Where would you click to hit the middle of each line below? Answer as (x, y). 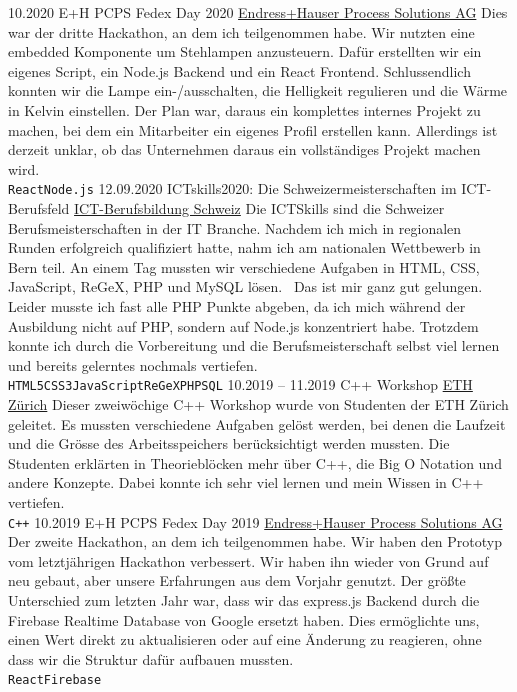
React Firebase (55, 680)
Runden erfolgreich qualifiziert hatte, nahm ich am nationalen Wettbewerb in (244, 247)
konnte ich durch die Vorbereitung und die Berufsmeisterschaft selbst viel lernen (254, 345)
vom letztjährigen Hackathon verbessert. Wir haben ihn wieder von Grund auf (248, 560)
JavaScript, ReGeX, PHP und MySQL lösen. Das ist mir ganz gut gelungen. (245, 286)
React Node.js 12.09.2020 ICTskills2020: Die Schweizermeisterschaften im (232, 188)
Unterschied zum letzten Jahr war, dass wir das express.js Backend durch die (244, 600)
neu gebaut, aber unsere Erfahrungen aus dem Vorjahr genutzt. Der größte (237, 580)
